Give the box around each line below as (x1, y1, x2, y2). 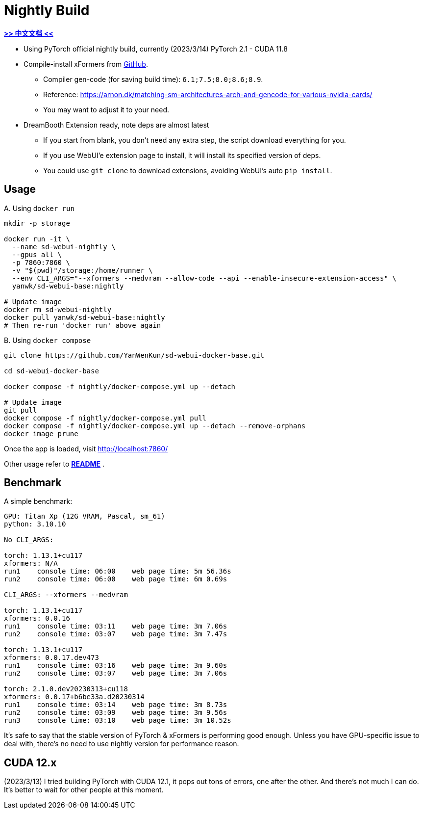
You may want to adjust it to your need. (43, 105, 170, 114)
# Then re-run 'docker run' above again (4, 321, 161, 329)
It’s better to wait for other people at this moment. (4, 786, 164, 794)
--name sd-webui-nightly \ (12, 242, 116, 251)
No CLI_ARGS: (4, 536, 54, 544)
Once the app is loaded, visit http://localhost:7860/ (4, 444, 168, 453)
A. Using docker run (4, 204, 75, 212)
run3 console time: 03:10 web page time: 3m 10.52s (4, 716, 231, 725)
